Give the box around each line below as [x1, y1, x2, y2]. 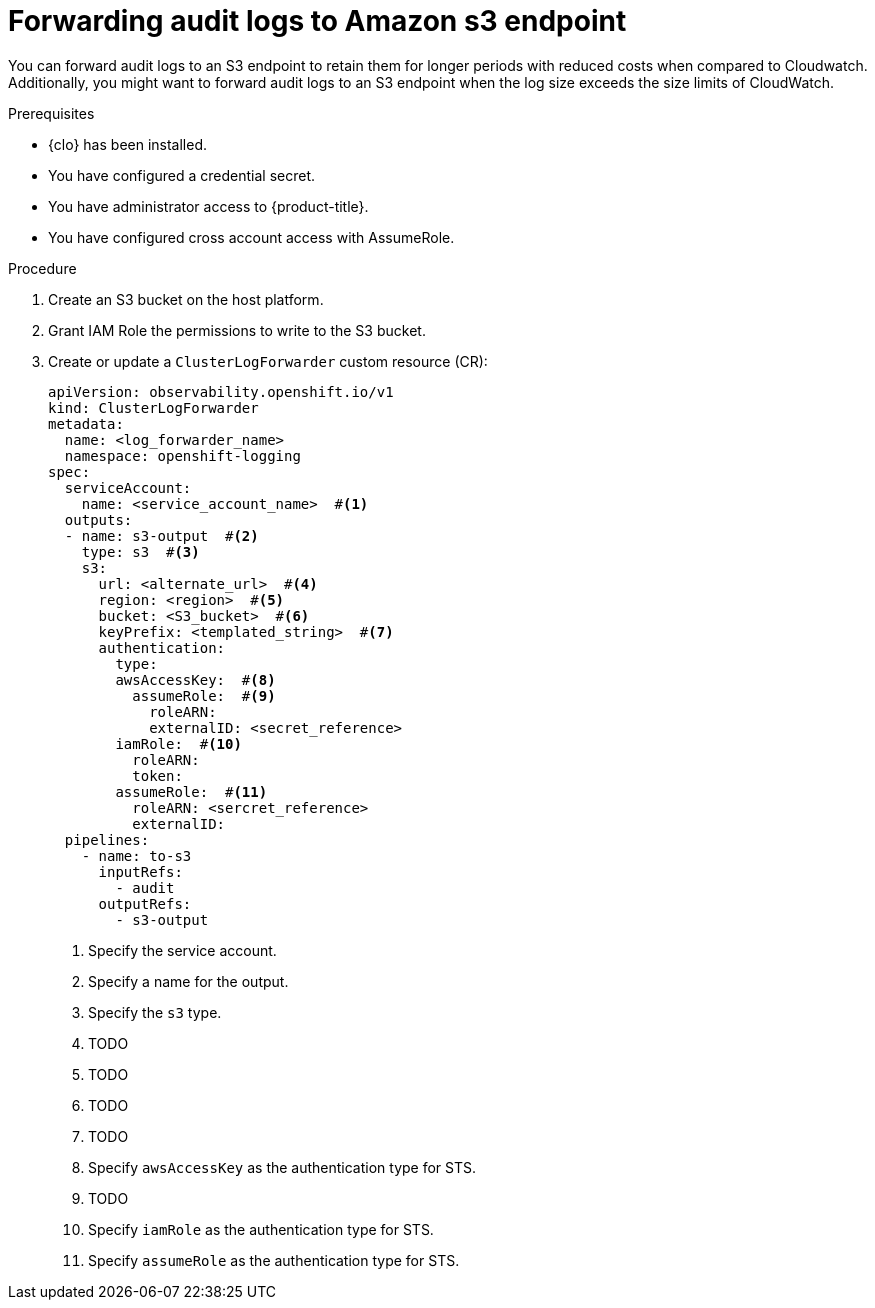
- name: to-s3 [81, 847, 192, 864]
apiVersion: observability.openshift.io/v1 [48, 383, 394, 400]
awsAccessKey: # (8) [115, 671, 276, 688]
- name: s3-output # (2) [64, 527, 259, 544]
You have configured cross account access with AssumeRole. [48, 228, 455, 246]
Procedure [8, 259, 77, 277]
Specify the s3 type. [88, 1003, 222, 1021]
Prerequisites [8, 104, 95, 122]
